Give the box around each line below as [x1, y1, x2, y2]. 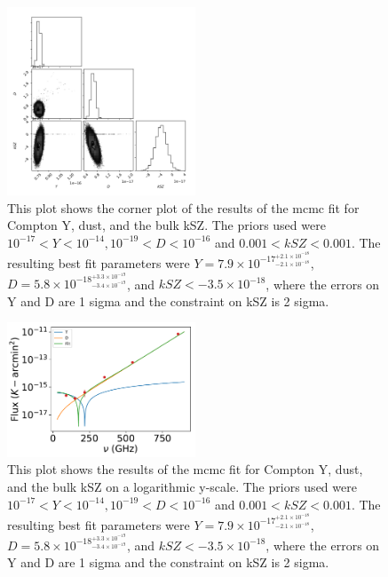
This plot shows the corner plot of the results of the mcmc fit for [7, 198, 360, 217]
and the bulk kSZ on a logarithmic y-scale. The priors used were [7, 477, 357, 495]
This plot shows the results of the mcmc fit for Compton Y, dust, [7, 460, 363, 478]
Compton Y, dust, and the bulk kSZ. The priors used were [7, 216, 326, 234]
